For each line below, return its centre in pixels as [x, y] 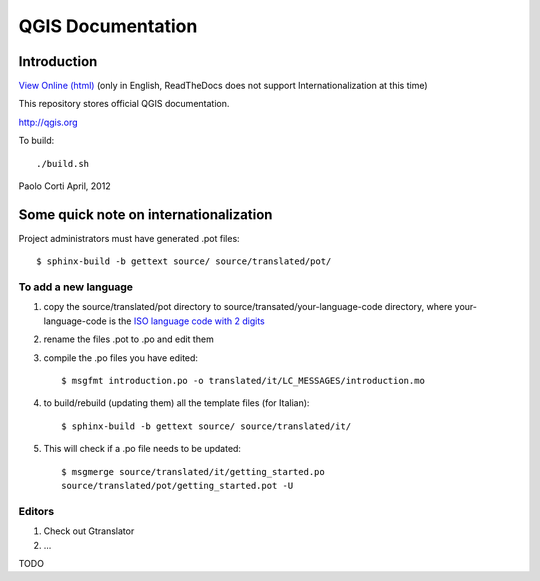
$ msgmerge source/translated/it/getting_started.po [193, 471]
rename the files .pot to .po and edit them [128, 339]
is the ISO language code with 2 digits [186, 321]
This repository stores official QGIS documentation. [124, 104]
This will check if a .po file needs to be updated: [142, 449]
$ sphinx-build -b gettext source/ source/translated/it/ [206, 426]
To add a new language [76, 287]
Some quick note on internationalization [145, 214]
